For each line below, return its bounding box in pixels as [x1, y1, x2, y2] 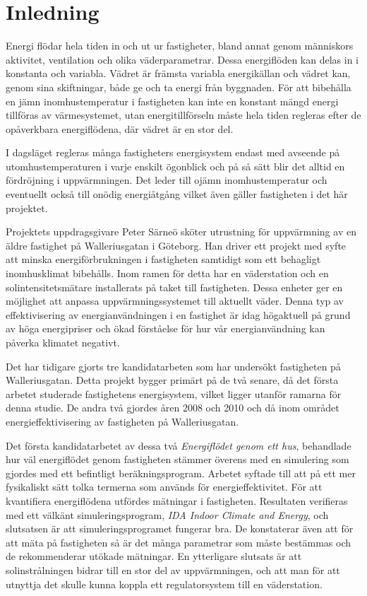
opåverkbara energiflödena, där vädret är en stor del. [6, 121, 234, 136]
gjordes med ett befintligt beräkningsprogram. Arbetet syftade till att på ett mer [6, 465, 356, 480]
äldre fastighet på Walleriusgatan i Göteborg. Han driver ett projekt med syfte [6, 238, 347, 252]
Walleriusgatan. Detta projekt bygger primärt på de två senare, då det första [6, 373, 339, 387]
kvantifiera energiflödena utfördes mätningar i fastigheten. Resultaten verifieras [6, 493, 348, 508]
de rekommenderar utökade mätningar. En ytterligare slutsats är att [6, 549, 302, 563]
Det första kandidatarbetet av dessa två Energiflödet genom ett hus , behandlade [6, 438, 351, 452]
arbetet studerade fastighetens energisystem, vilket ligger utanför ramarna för [6, 386, 342, 401]
